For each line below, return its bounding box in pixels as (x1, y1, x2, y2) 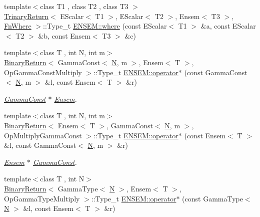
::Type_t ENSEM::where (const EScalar (43, 21, 167, 31)
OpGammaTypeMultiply (4, 193, 80, 203)
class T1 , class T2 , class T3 (40, 1, 128, 11)
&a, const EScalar (200, 21, 256, 31)
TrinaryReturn (4, 11, 49, 21)
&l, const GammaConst (4, 140, 76, 150)
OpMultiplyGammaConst (4, 130, 82, 140)
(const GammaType (182, 193, 243, 203)
